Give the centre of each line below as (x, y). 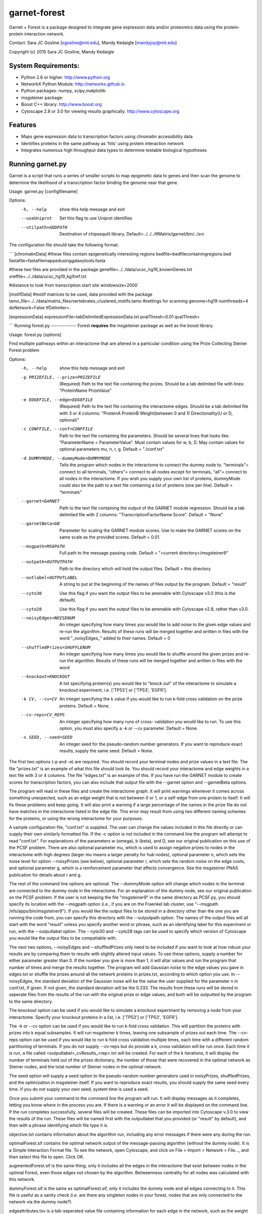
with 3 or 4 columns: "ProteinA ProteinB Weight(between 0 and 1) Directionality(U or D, (146, 413)
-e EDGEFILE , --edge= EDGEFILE (57, 400)
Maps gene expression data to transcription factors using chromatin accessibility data (107, 136)
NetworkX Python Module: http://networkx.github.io (73, 84)
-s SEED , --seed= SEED (47, 737)
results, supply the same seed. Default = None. (106, 751)
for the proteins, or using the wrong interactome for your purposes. (76, 818)
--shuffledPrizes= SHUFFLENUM (56, 647)
